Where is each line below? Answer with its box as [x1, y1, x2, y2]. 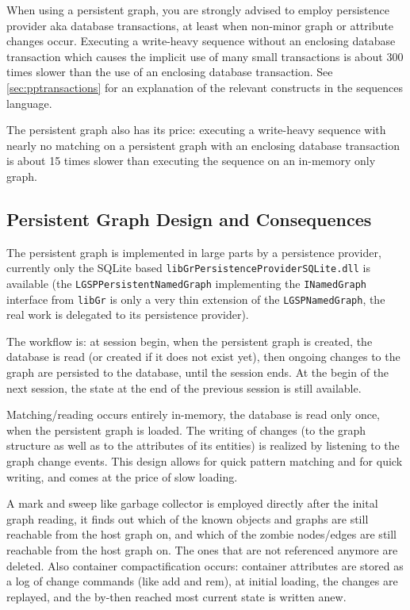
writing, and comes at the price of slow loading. [6, 468, 238, 485]
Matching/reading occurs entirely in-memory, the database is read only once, [6, 406, 380, 423]
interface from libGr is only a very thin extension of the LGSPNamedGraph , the [6, 290, 385, 307]
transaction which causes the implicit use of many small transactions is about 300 [6, 48, 404, 64]
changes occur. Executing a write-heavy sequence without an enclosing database [6, 33, 396, 49]
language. [6, 94, 52, 111]
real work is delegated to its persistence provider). [6, 306, 249, 323]
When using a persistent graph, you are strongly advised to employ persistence [6, 2, 389, 17]
